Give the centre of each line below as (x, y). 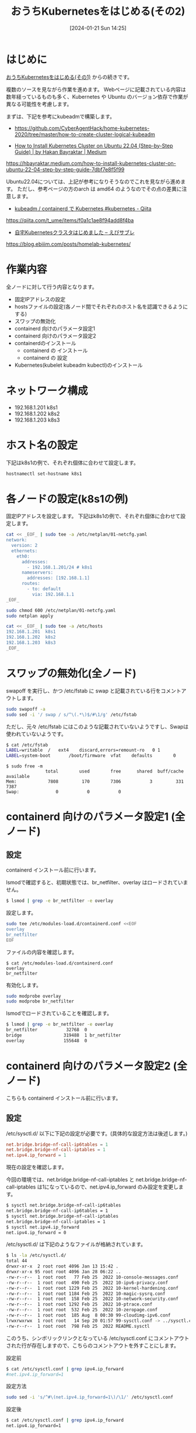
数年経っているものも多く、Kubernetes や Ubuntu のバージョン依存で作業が (97, 97)
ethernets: (24, 551)
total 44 (17, 1261)
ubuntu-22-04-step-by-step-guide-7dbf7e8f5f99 (65, 169)
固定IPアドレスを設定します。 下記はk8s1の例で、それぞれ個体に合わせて (93, 516)
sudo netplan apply (30, 616)
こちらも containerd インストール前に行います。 (64, 1098)
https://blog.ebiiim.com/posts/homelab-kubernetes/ (69, 244)
